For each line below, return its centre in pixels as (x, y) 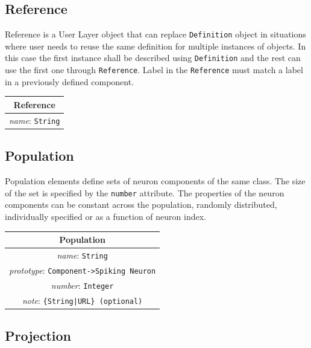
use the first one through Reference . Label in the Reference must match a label (154, 70)
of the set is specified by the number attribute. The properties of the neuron (145, 192)
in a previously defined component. (70, 81)
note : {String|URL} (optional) (82, 300)
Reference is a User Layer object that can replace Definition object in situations (155, 34)
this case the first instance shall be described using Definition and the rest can (153, 58)
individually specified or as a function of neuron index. (105, 216)
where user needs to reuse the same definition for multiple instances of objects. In (155, 46)
